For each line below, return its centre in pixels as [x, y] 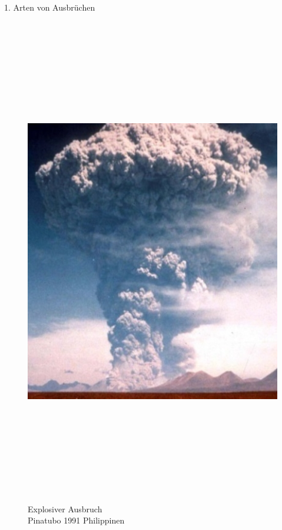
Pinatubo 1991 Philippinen [76, 520]
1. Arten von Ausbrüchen [50, 7]
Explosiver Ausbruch [65, 508]
